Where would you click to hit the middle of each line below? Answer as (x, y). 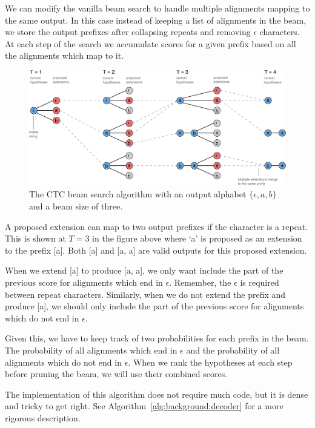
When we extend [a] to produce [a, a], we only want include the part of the (144, 270)
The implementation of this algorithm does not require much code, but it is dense (157, 394)
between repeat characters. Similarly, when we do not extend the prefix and (145, 294)
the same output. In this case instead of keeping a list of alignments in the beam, (156, 20)
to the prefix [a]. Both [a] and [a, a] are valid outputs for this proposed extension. (156, 250)
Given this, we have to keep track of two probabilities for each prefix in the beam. (157, 338)
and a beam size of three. (76, 206)
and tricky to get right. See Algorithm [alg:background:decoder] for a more (144, 406)
